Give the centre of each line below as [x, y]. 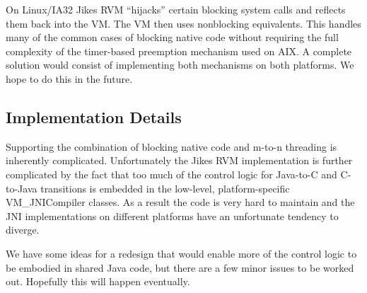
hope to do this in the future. [69, 78]
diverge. [23, 230]
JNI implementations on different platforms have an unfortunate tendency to [172, 216]
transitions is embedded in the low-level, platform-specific [165, 188]
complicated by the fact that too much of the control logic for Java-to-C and [171, 174]
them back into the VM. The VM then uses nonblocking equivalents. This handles [183, 23]
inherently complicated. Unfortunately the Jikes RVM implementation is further [179, 160]
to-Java [22, 188]
